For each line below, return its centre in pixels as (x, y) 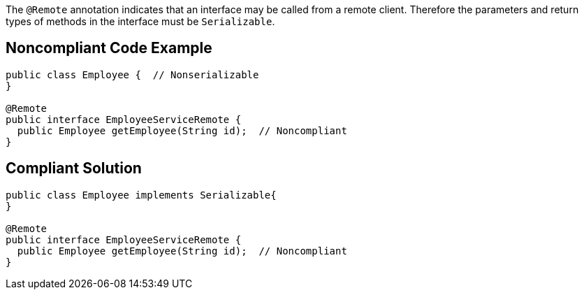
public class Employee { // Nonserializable (132, 74)
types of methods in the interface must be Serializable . (140, 21)
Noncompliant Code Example (109, 48)
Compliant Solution (74, 168)
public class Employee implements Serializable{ (141, 195)
